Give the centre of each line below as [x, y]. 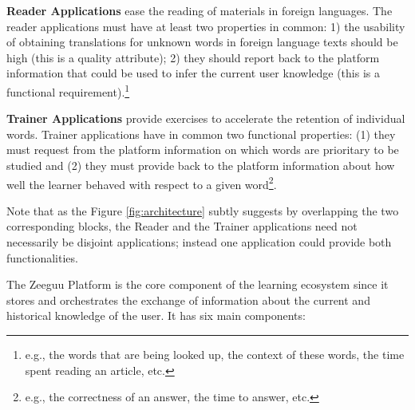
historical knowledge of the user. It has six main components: [156, 315]
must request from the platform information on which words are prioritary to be [203, 150]
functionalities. [42, 257]
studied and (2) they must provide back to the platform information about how [201, 165]
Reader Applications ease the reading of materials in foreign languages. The [200, 10]
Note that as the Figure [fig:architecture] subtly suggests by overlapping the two [203, 210]
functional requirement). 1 [68, 90]
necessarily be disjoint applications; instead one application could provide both [199, 242]
